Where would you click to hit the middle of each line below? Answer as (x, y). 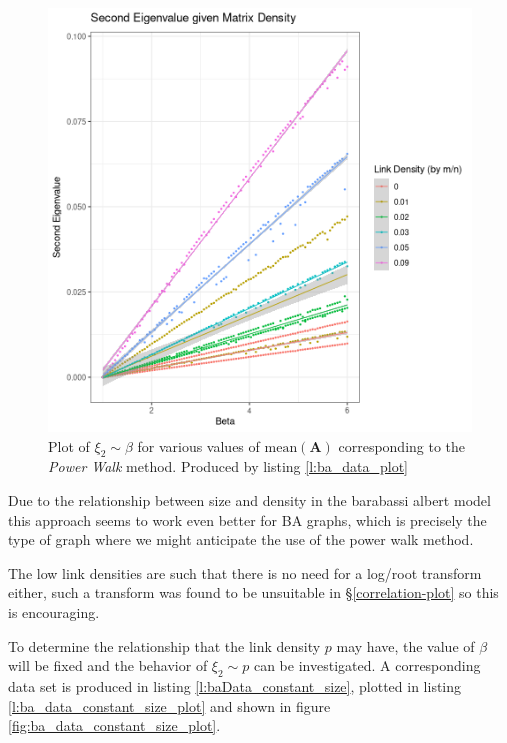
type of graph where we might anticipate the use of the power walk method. (241, 539)
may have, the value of (405, 645)
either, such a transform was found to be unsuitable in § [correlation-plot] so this (253, 592)
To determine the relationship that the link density (164, 645)
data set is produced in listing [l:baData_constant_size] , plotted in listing (235, 685)
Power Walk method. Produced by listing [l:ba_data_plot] (228, 466)
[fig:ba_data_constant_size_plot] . (114, 725)
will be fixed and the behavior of (108, 665)
